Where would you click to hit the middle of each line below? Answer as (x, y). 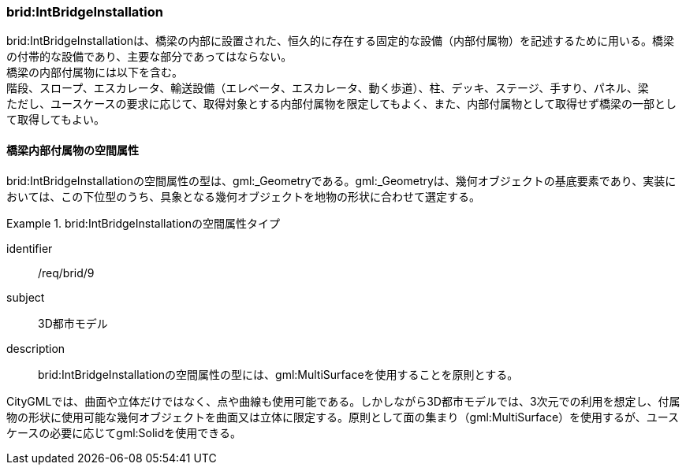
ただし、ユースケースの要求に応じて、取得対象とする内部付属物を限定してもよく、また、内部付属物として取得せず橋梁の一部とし (341, 104)
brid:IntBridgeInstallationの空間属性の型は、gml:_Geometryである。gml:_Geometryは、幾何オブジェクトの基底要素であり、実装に (341, 180)
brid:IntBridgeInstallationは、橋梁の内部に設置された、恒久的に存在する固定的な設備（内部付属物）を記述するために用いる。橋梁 (341, 41)
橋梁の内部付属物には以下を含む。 (95, 72)
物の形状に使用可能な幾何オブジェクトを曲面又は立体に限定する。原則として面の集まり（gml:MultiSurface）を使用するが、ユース (343, 417)
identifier (30, 248)
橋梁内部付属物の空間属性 (73, 150)
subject (26, 297)
